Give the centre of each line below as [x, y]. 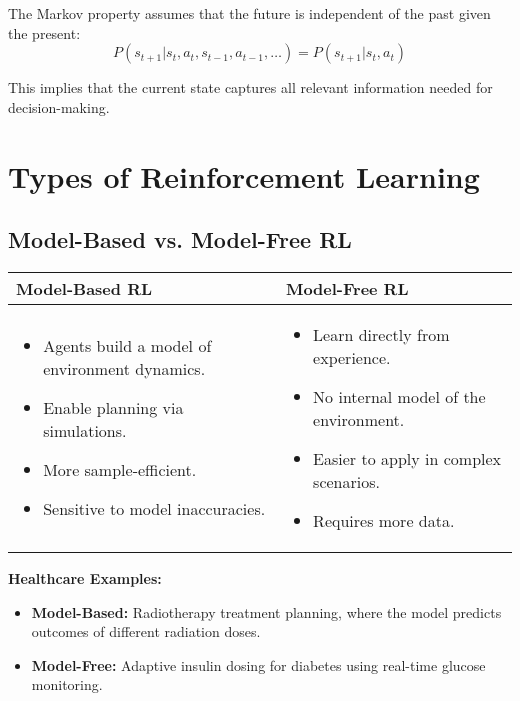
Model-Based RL [84, 288]
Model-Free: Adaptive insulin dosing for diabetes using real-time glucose [258, 664]
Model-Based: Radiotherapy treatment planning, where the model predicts [266, 611]
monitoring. [67, 684]
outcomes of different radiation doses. [146, 631]
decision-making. [59, 106]
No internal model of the [399, 396]
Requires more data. [384, 520]
